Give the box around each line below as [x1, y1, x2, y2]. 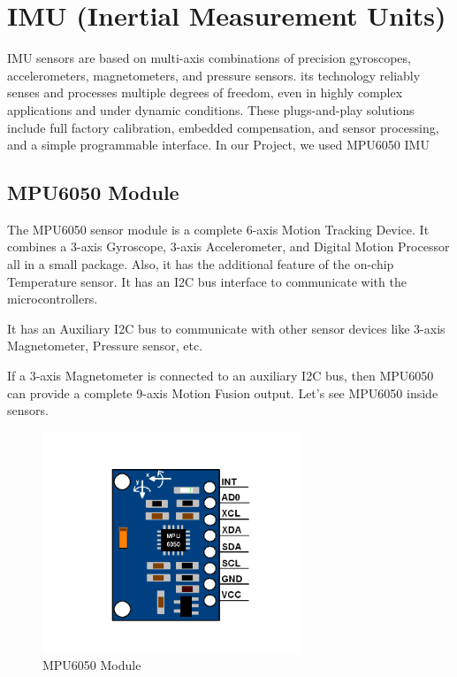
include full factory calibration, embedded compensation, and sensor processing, [7, 118, 439, 136]
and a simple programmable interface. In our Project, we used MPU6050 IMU [7, 135, 430, 154]
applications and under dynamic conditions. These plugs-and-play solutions [7, 100, 415, 119]
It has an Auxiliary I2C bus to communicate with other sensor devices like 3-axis [7, 319, 446, 337]
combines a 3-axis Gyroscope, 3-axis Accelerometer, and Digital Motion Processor [7, 237, 450, 256]
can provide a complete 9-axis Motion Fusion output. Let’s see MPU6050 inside [7, 383, 438, 402]
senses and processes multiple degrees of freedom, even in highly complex [7, 83, 403, 102]
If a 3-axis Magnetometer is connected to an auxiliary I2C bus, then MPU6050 [7, 366, 434, 385]
